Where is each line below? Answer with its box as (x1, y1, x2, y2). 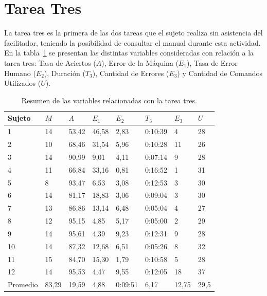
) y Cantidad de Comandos (177, 67, 263, 78)
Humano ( (4, 67, 36, 78)
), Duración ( (44, 67, 85, 78)
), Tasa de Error (187, 57, 238, 68)
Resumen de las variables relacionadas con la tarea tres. (21, 95, 197, 105)
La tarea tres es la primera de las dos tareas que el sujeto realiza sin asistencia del (4, 27, 263, 38)
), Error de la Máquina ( (101, 57, 179, 68)
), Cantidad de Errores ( (92, 67, 169, 78)
